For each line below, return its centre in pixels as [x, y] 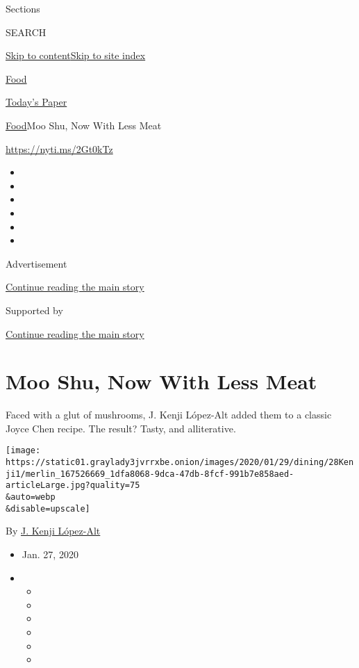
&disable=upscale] [48, 508]
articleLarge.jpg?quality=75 [73, 486]
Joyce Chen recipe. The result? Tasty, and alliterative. [121, 428]
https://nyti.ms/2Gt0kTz [59, 148]
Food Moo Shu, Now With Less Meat [84, 125]
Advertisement [36, 263]
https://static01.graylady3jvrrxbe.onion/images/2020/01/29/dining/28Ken [180, 463]
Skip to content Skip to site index [76, 55]
